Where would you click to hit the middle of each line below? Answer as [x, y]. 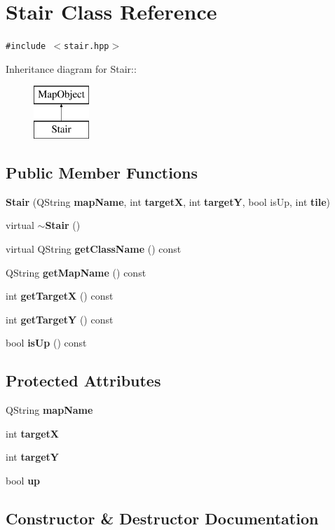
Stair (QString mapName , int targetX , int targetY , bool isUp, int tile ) [168, 201]
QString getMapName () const [76, 272]
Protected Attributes [83, 381]
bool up [23, 480]
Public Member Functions [102, 172]
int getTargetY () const [60, 319]
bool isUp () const [46, 343]
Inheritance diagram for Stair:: [71, 68]
